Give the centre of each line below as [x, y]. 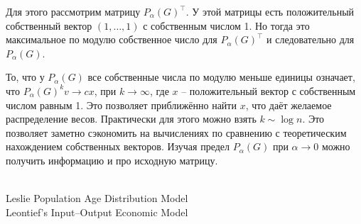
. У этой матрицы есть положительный [270, 11]
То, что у [25, 77]
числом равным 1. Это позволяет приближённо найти [121, 105]
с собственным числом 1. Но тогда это [226, 25]
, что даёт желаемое [289, 105]
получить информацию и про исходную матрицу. [112, 160]
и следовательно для [311, 39]
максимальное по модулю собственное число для [112, 39]
